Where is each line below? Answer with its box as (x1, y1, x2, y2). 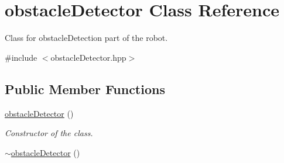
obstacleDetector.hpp (50, 51, 126, 63)
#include (5, 51, 37, 63)
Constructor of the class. (5, 127, 93, 139)
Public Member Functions (5, 79, 165, 98)
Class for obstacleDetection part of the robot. (5, 32, 168, 44)
